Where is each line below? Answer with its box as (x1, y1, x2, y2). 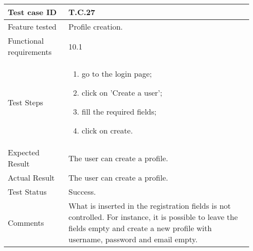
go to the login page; (81, 68, 152, 79)
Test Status (8, 186, 47, 197)
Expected (8, 147, 40, 158)
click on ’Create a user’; (81, 87, 163, 98)
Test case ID (8, 6, 57, 17)
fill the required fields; (81, 106, 157, 117)
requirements (8, 46, 52, 57)
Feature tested (8, 21, 56, 32)
